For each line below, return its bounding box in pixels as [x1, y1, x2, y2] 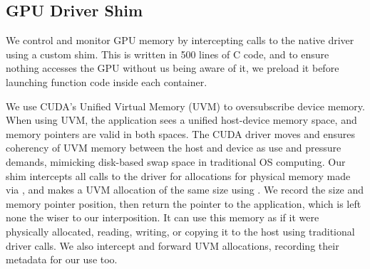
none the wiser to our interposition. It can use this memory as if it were [6, 210, 319, 225]
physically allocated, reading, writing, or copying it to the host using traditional [6, 223, 355, 238]
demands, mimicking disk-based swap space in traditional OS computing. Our [6, 154, 346, 169]
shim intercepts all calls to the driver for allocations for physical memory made [6, 168, 351, 183]
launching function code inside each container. [6, 74, 207, 89]
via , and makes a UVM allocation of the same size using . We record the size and [6, 182, 364, 197]
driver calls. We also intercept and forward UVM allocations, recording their [6, 238, 339, 253]
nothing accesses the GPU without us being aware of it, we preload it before [6, 60, 339, 75]
